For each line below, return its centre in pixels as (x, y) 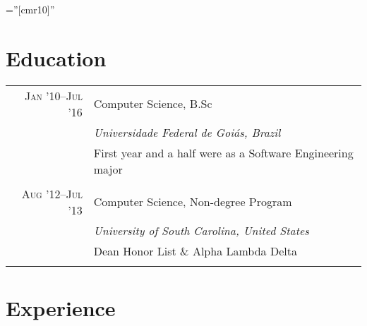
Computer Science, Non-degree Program (193, 202)
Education (56, 58)
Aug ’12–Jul (52, 193)
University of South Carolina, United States (201, 230)
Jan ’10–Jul (53, 95)
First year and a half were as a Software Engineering (223, 152)
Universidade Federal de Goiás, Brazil (187, 132)
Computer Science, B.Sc (153, 104)
